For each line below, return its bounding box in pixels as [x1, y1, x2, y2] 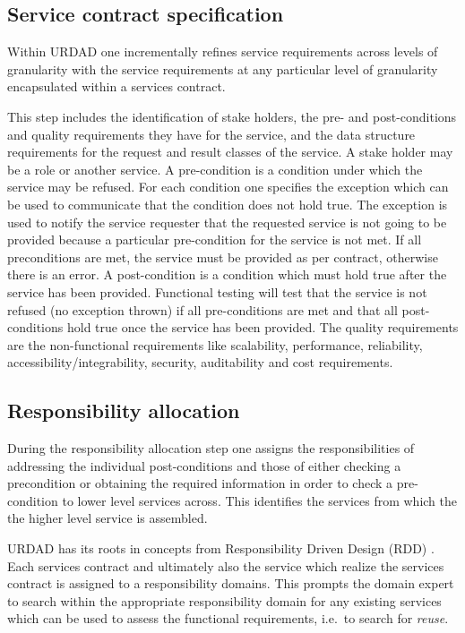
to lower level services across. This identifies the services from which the [62, 491, 458, 509]
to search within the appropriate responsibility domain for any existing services [7, 591, 442, 610]
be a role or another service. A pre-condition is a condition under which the [7, 159, 423, 178]
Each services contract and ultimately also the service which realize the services [7, 556, 444, 575]
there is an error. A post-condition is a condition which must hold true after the [7, 265, 447, 284]
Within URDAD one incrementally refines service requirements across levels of [7, 42, 438, 61]
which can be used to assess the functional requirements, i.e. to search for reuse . [7, 609, 449, 628]
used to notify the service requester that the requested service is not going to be [7, 212, 447, 231]
